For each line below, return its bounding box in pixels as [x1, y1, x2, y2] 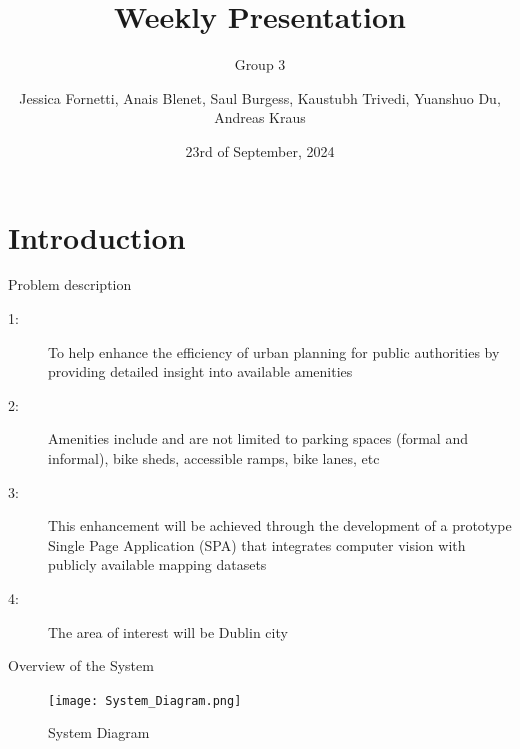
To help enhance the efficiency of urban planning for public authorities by [48, 341, 500, 362]
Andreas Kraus [214, 107, 306, 128]
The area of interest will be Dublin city [48, 621, 288, 642]
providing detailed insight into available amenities [48, 361, 353, 382]
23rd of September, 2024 [185, 140, 335, 161]
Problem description [8, 274, 132, 295]
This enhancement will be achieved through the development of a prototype [48, 515, 512, 536]
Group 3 [234, 54, 286, 75]
